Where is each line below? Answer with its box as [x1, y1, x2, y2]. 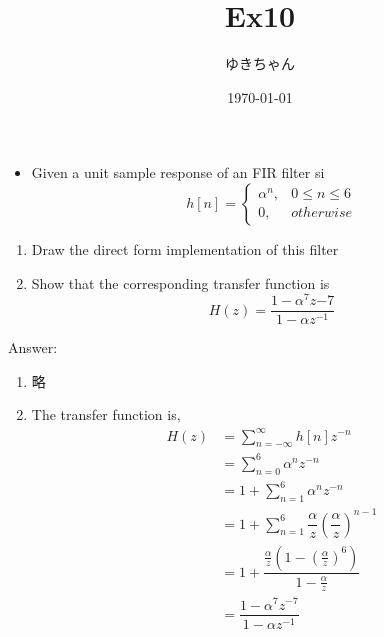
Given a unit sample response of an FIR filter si [31, 162, 325, 183]
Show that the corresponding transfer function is [31, 272, 330, 293]
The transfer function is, [31, 404, 181, 425]
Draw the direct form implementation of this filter [31, 238, 339, 259]
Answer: [8, 337, 58, 358]
